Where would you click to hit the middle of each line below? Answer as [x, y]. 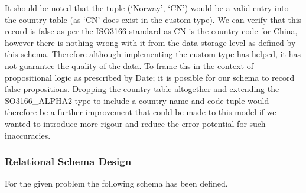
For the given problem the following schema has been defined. [116, 183]
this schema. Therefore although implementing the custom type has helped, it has [153, 54]
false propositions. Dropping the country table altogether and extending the [142, 89]
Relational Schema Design [68, 161]
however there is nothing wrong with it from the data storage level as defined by [150, 42]
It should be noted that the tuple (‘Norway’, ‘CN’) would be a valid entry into [147, 8]
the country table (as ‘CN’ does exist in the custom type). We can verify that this [153, 19]
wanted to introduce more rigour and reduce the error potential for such [135, 123]
